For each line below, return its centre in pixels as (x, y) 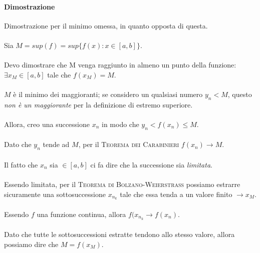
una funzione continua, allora (81, 214)
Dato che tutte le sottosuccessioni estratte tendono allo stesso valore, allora (119, 234)
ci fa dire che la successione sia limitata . (151, 164)
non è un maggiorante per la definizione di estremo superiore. (98, 104)
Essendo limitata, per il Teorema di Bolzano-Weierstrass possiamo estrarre (122, 184)
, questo (240, 94)
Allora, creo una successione (47, 124)
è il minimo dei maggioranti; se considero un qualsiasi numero (108, 94)
